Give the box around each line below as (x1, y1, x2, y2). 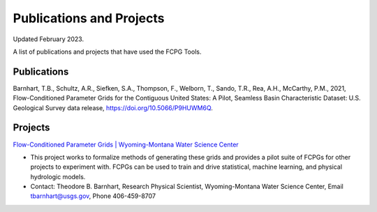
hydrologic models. (30, 172, 86, 181)
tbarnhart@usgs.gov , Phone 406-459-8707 (30, 192, 156, 200)
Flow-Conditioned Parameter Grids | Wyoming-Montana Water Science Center (13, 140, 239, 149)
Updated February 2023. (13, 35, 84, 43)
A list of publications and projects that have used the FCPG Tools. (13, 47, 202, 56)
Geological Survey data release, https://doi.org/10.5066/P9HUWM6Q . (13, 103, 213, 112)
